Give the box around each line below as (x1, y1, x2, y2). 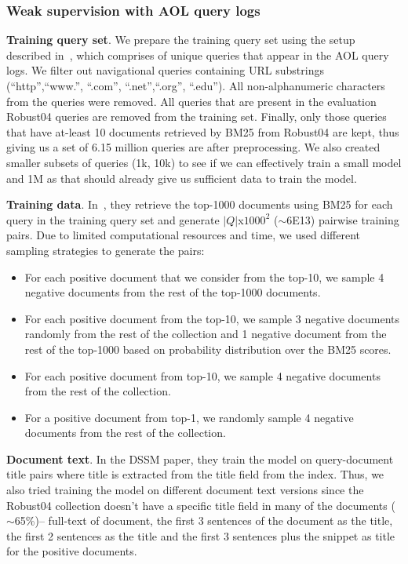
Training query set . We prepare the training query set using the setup (6, 31, 355, 48)
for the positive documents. (6, 543, 137, 559)
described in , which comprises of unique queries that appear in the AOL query (6, 46, 389, 63)
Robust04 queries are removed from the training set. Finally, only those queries (6, 108, 387, 125)
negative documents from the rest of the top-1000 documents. (24, 284, 321, 300)
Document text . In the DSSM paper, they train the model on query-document (6, 450, 394, 467)
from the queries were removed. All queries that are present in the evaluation (6, 93, 377, 109)
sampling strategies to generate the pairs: (6, 242, 205, 258)
